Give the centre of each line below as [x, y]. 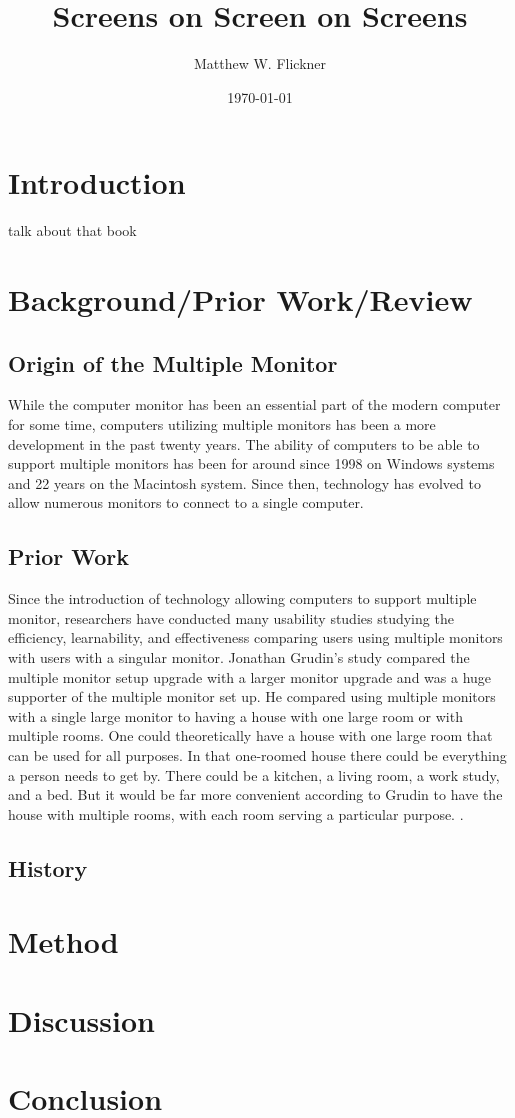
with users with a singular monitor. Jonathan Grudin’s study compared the [239, 656]
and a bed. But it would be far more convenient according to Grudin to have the [255, 794]
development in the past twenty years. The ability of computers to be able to [244, 443]
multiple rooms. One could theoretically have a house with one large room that [250, 735]
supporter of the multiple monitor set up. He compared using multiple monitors [252, 696]
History [48, 867]
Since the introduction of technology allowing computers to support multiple [242, 598]
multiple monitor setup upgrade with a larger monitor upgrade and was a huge [250, 676]
